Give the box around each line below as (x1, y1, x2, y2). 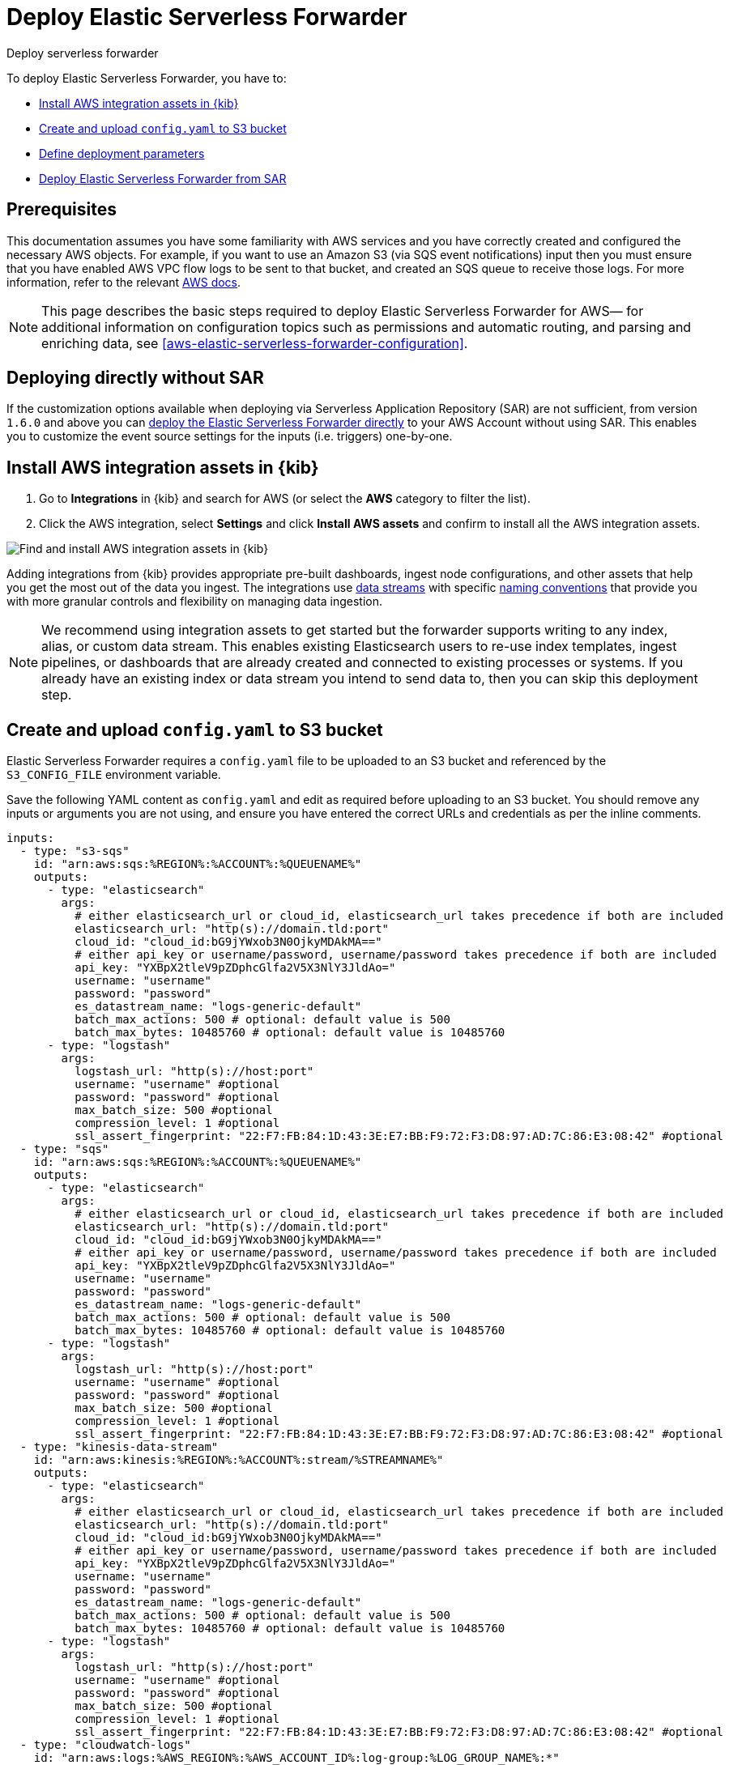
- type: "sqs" (19, 1142, 109, 1156)
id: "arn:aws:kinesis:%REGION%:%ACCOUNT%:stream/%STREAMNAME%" (33, 1453, 444, 1467)
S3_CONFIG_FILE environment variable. (6, 768, 221, 782)
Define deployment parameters (39, 146, 205, 160)
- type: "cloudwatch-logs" (19, 1738, 191, 1752)
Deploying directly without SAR (6, 368, 264, 389)
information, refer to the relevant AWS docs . (6, 274, 241, 289)
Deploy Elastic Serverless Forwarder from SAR (39, 171, 287, 185)
